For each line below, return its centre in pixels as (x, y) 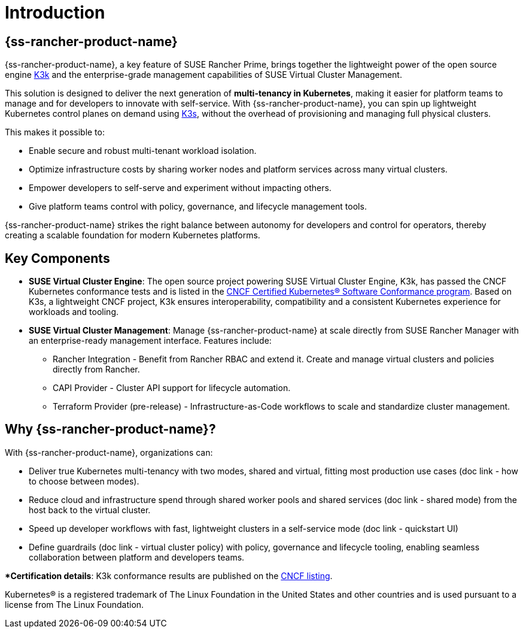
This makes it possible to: (55, 132)
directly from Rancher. (96, 369)
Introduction (55, 13)
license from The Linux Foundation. (75, 604)
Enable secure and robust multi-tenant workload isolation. (143, 151)
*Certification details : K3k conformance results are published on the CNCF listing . (169, 576)
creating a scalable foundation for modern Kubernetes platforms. (133, 235)
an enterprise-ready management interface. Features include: (150, 341)
